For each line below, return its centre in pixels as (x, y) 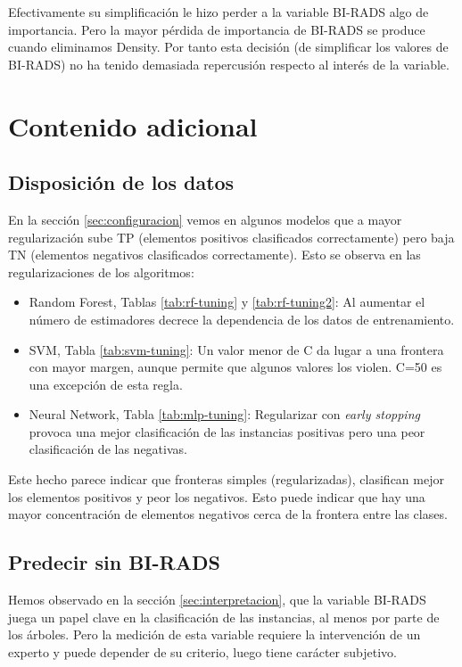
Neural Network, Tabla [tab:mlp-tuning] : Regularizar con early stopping (224, 414)
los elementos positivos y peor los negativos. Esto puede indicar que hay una (217, 496)
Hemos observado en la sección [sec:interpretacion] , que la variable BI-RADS (217, 600)
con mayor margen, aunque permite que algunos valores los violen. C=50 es (235, 367)
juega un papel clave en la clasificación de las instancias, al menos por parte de (224, 617)
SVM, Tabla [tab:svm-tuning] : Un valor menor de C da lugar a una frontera (236, 349)
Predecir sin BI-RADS (114, 562)
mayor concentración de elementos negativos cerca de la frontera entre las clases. (228, 514)
